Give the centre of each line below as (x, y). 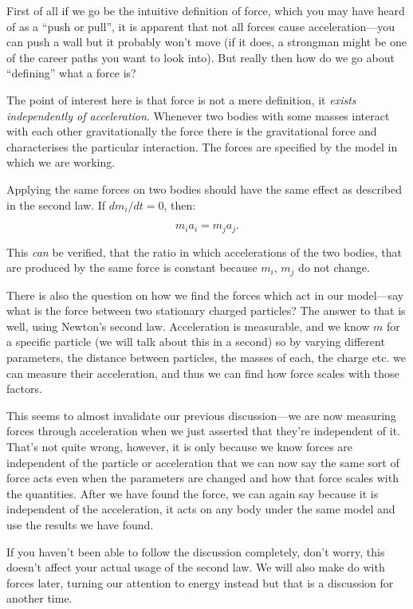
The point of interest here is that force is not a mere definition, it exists (181, 99)
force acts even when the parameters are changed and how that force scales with (203, 478)
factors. (24, 389)
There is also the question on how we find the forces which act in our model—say (205, 295)
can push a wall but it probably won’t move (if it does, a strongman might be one (206, 42)
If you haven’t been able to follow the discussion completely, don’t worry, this (196, 551)
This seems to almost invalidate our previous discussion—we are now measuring (201, 415)
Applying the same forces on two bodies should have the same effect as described (204, 189)
